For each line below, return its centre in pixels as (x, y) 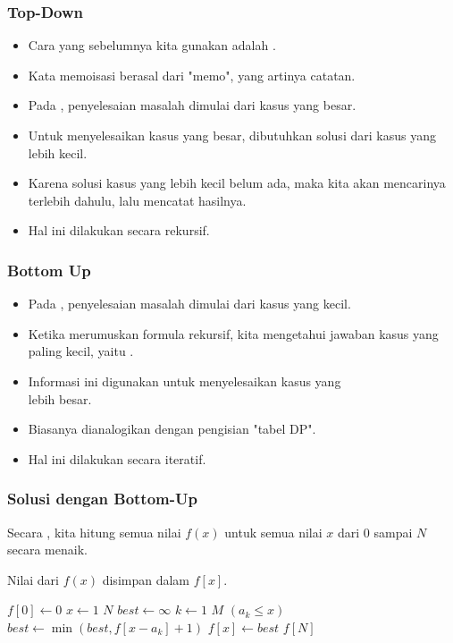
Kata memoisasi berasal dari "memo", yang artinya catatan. (192, 75)
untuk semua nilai (273, 532)
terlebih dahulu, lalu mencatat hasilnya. (137, 200)
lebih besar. (60, 398)
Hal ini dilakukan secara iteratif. (117, 458)
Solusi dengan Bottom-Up (102, 499)
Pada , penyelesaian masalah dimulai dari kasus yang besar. (192, 105)
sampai (393, 532)
